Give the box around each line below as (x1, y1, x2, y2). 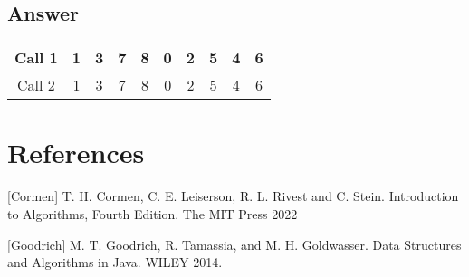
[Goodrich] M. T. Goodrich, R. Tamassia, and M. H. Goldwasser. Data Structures (7, 234, 462, 253)
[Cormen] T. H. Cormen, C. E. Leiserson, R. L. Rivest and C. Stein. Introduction (7, 186, 459, 205)
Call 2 (17, 74, 55, 96)
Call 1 (14, 47, 58, 69)
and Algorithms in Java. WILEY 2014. (7, 253, 223, 272)
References (7, 134, 145, 171)
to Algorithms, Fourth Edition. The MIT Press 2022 (7, 204, 298, 223)
